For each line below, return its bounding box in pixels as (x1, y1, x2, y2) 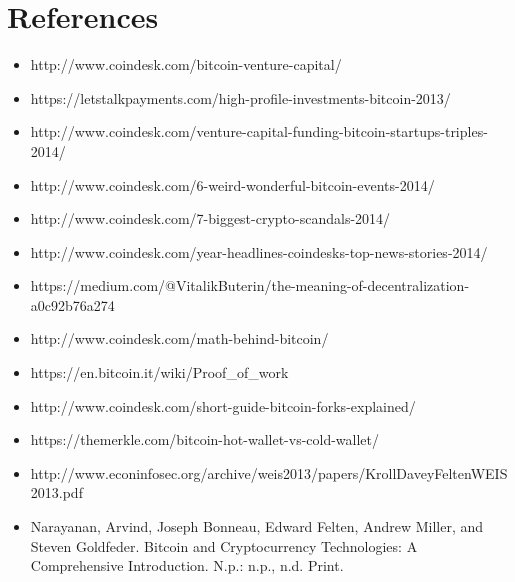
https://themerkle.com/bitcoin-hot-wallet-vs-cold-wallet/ (30, 429, 380, 450)
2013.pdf (30, 482, 83, 503)
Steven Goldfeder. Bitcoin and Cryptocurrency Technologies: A (30, 535, 418, 556)
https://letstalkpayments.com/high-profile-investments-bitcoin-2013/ (30, 87, 451, 108)
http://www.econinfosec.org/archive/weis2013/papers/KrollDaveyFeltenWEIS (30, 462, 508, 483)
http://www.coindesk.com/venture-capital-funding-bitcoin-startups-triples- (30, 121, 488, 142)
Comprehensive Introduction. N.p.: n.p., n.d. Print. (30, 555, 344, 576)
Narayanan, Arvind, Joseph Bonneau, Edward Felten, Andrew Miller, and (30, 516, 484, 537)
